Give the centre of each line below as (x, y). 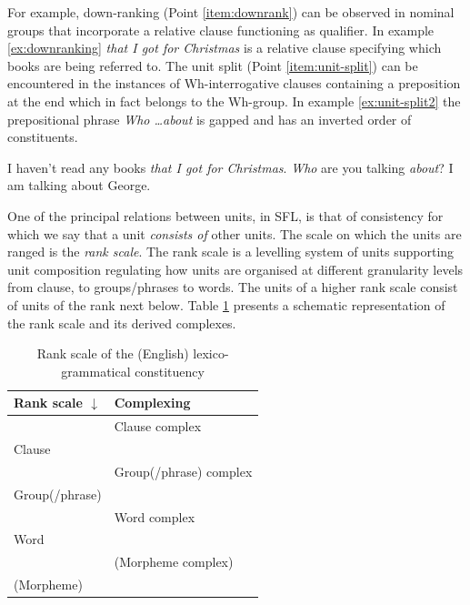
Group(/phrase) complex (183, 471)
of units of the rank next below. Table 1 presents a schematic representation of (226, 304)
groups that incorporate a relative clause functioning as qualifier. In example (221, 30)
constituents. (43, 137)
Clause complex (158, 426)
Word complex (155, 516)
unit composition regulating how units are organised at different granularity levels (235, 269)
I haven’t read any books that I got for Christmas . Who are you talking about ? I (230, 167)
